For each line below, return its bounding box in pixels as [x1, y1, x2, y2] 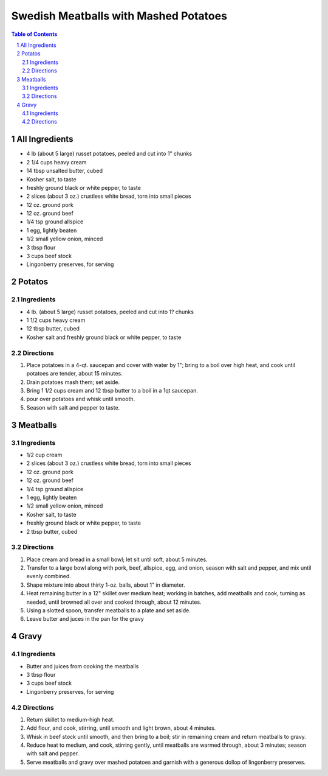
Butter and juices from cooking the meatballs [26, 662, 139, 669]
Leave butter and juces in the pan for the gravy [26, 615, 144, 623]
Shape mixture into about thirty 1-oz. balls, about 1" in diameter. [26, 581, 185, 589]
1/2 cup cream [26, 451, 63, 459]
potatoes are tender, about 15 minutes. [26, 370, 123, 377]
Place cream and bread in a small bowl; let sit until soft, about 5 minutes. [26, 556, 208, 563]
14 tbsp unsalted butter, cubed [26, 167, 103, 175]
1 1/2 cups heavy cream [26, 316, 86, 324]
